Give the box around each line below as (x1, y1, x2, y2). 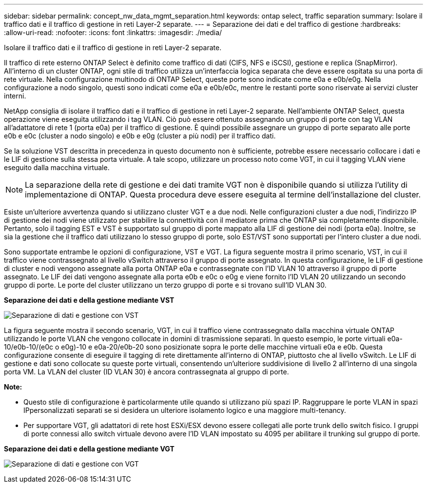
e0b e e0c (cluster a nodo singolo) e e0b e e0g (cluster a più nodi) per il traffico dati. (4, 132, 276, 140)
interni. (4, 92, 26, 100)
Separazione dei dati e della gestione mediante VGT (4, 445, 175, 453)
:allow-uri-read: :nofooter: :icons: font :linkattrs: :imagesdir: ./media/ (4, 28, 222, 37)
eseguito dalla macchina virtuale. (4, 163, 110, 172)
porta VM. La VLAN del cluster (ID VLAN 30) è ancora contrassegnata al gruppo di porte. (4, 368, 289, 376)
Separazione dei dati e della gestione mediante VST (4, 296, 175, 304)
